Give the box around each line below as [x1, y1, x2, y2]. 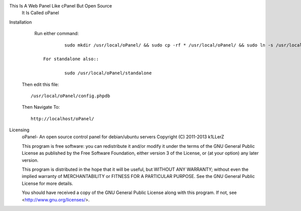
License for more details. [22, 180, 73, 186]
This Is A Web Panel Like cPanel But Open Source [9, 3, 112, 9]
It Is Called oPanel [22, 10, 60, 16]
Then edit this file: [22, 81, 60, 87]
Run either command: [34, 31, 79, 37]
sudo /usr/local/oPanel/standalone [64, 70, 152, 76]
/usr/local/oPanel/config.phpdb [31, 93, 110, 99]
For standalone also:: [43, 56, 99, 62]
